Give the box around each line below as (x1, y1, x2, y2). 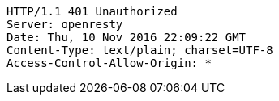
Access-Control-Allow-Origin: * (6, 57, 212, 69)
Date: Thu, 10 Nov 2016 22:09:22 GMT (6, 31, 247, 44)
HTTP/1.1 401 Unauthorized (6, 5, 178, 18)
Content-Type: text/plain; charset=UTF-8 (6, 44, 273, 57)
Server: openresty (6, 18, 123, 31)
